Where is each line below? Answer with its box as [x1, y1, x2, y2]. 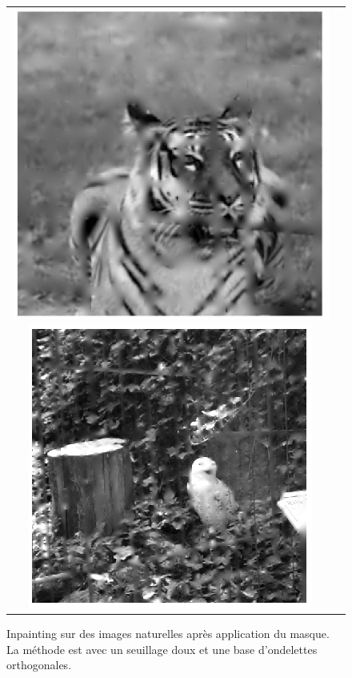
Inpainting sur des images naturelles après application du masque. [6, 625, 330, 641]
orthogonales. [6, 656, 72, 673]
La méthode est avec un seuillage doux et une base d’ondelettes [6, 640, 318, 657]
